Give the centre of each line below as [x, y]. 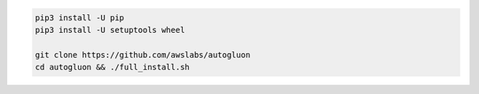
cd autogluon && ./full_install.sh [112, 67]
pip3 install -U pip [79, 17]
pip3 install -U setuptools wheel [110, 30]
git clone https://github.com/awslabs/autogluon [143, 55]
